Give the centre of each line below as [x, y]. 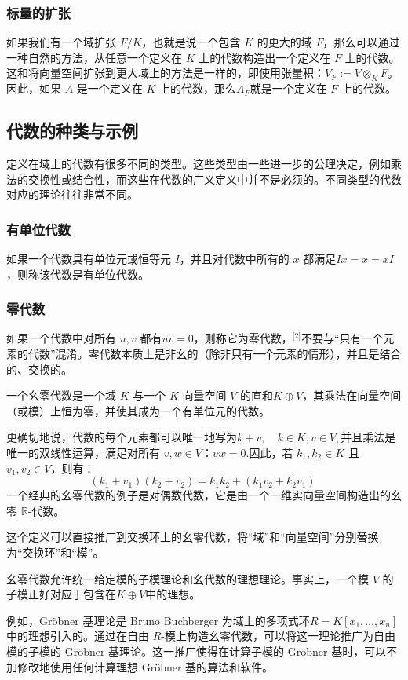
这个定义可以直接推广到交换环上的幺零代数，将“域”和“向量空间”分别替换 [193, 537]
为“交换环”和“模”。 [55, 552]
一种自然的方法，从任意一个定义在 [94, 57]
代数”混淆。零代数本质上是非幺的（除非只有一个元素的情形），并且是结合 [215, 353]
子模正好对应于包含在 [61, 594]
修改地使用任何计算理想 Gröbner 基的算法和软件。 [145, 666]
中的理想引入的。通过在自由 [78, 636]
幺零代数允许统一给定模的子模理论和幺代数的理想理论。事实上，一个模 [188, 578]
